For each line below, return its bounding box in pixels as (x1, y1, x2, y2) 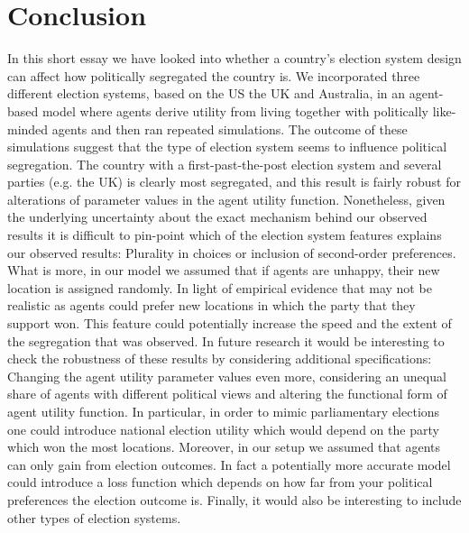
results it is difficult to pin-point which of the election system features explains (7, 225, 442, 244)
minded (7, 119, 49, 138)
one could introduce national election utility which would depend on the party (7, 419, 439, 438)
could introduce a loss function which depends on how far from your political (7, 473, 433, 492)
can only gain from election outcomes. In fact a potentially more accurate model (7, 455, 451, 473)
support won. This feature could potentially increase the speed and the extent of (7, 314, 452, 333)
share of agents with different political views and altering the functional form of (7, 384, 447, 403)
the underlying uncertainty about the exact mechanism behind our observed (7, 207, 428, 226)
